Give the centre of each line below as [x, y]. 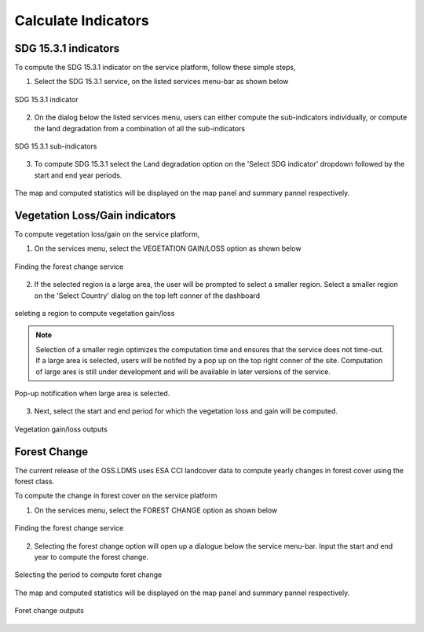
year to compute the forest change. [91, 557]
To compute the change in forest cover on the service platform [116, 496]
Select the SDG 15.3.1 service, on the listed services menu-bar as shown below [161, 82]
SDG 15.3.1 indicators [67, 48]
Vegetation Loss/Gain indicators [95, 215]
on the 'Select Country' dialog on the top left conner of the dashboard [147, 296]
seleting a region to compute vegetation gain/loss [95, 314]
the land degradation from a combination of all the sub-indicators [140, 128]
